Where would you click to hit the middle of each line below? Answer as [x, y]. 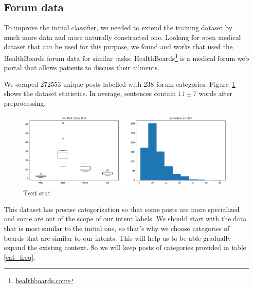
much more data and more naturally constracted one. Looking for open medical [122, 37]
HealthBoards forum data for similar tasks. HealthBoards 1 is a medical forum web [126, 57]
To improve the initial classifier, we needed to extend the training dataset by [118, 28]
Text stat [37, 193]
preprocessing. [25, 103]
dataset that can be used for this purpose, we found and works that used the [118, 47]
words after [216, 93]
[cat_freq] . [20, 257]
